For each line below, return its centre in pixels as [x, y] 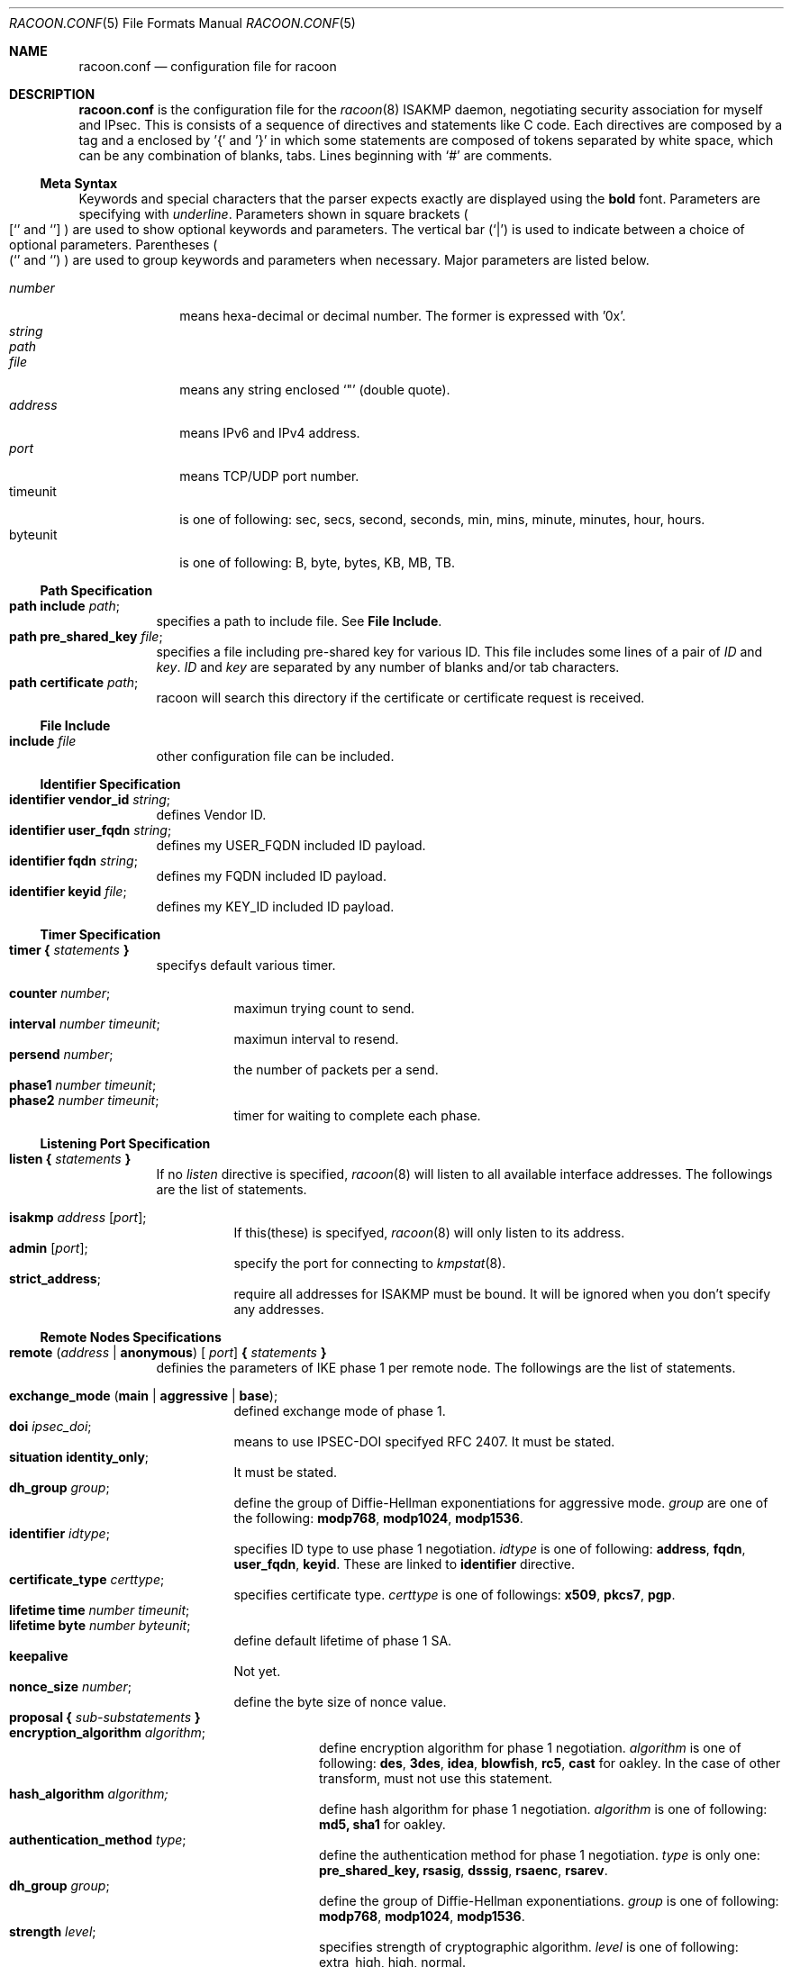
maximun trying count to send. [324, 1008]
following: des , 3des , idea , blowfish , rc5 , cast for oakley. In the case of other [550, 1763]
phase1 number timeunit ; [83, 1085]
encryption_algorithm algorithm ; [108, 1732]
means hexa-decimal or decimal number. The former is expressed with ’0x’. [403, 316]
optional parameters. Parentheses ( [114, 245]
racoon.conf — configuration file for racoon [208, 66]
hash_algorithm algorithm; [89, 1794]
